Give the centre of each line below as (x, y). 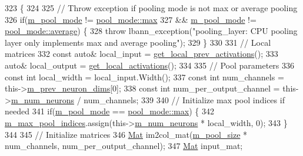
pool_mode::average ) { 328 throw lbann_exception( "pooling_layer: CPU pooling (151, 31)
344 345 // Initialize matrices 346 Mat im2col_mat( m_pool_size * (126, 134)
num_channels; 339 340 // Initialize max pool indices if (184, 99)
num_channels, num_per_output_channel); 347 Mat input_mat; (124, 146)
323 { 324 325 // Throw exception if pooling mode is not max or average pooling (151, 8)
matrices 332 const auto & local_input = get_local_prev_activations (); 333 (141, 54)
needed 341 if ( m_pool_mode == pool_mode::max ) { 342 (109, 111)
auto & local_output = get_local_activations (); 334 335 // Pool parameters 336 (150, 65)
